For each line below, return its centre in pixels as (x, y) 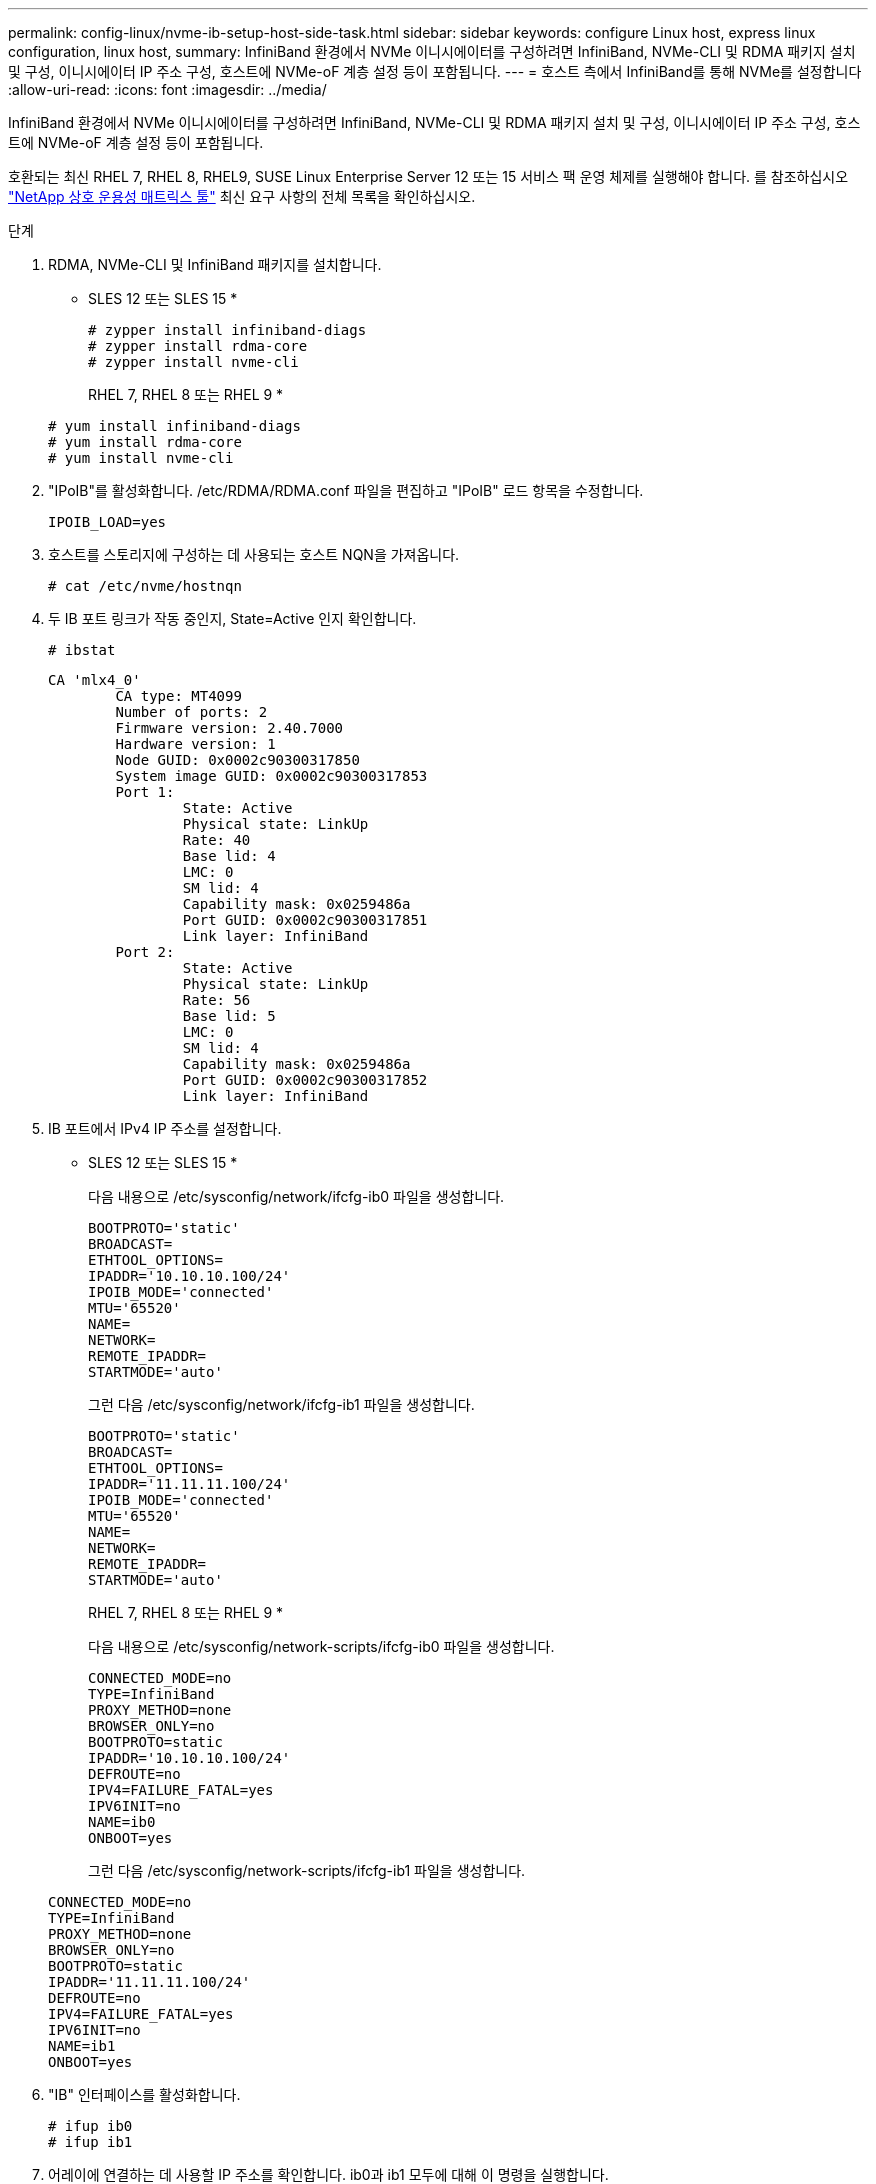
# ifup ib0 (90, 2126)
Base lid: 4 (229, 856)
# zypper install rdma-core (198, 346)
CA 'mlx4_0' (94, 680)
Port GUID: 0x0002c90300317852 (305, 1080)
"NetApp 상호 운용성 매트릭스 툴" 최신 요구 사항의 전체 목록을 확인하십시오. (242, 196)
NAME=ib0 (122, 1822)
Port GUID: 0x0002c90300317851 (305, 920)
